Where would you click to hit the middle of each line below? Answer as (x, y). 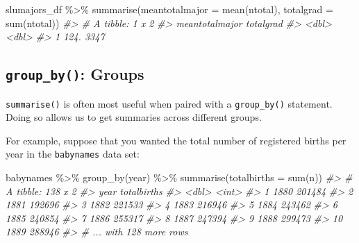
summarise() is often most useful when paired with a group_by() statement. (169, 103)
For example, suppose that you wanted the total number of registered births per (176, 140)
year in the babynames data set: (73, 154)
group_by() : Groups (75, 74)
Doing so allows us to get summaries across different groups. (134, 117)
